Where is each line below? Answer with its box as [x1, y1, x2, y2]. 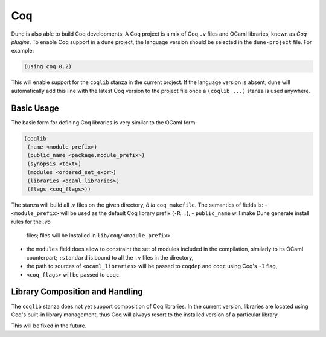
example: [11, 47, 34, 54]
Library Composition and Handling [11, 287, 143, 297]
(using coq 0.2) [24, 63, 72, 70]
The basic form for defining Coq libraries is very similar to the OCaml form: [11, 118, 197, 126]
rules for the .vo [11, 218, 51, 225]
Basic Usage [11, 103, 59, 113]
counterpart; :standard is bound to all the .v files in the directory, [26, 254, 194, 261]
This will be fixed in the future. [11, 322, 87, 329]
